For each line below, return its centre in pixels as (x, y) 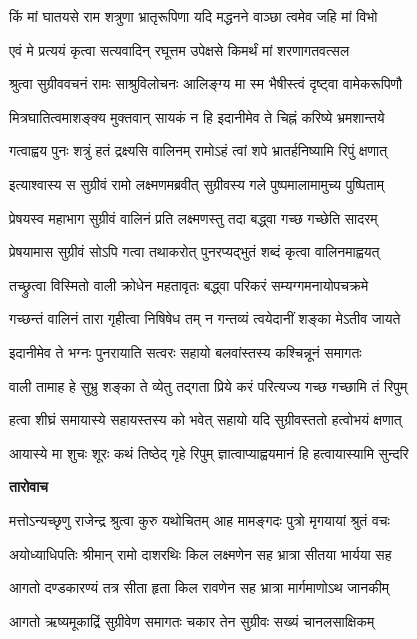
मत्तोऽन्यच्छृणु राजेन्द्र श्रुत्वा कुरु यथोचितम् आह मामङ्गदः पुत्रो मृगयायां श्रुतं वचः (199, 519)
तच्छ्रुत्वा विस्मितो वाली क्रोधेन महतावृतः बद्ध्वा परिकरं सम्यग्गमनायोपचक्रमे (189, 284)
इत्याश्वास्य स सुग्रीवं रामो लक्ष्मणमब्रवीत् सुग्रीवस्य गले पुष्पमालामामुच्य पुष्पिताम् (197, 183)
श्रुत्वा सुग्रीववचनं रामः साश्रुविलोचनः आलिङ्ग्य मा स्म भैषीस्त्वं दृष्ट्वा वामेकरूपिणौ (206, 83)
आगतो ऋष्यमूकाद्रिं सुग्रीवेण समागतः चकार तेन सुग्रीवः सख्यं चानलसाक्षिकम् (192, 620)
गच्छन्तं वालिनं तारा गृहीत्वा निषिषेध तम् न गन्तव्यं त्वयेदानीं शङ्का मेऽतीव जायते (205, 318)
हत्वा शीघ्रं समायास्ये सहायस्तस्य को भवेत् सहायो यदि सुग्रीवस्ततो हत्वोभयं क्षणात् (205, 419)
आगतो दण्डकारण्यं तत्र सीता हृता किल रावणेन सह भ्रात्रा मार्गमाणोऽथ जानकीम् (199, 587)
